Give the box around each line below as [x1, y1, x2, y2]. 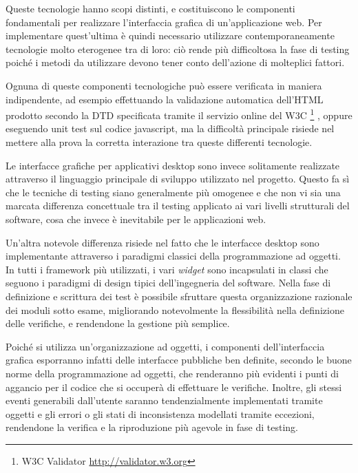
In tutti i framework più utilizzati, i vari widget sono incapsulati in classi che [6, 262, 328, 276]
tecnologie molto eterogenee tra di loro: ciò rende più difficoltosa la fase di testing [6, 41, 350, 56]
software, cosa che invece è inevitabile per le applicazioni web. [6, 211, 266, 226]
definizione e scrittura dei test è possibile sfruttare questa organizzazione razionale [6, 288, 352, 303]
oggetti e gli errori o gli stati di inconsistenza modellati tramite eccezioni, [6, 406, 315, 421]
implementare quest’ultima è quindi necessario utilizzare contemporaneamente [6, 28, 335, 43]
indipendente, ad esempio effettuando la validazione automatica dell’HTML [6, 92, 324, 106]
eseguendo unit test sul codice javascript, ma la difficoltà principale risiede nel [6, 121, 335, 136]
